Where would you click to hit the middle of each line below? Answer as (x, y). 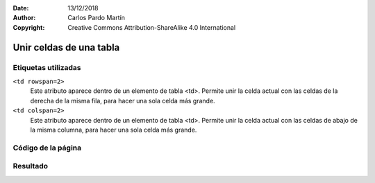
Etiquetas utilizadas (47, 67)
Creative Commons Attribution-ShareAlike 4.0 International (152, 27)
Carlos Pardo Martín (96, 18)
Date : (21, 8)
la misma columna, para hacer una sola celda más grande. (114, 130)
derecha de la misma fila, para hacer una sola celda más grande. (123, 101)
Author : (24, 18)
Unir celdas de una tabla (66, 47)
